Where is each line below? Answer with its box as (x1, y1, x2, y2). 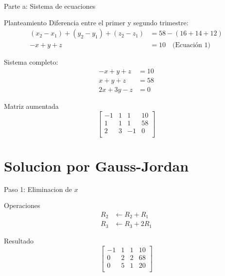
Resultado (4, 235, 34, 245)
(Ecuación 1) (172, 42, 210, 49)
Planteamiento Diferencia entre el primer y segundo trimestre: (4, 17, 189, 27)
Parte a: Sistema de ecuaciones (4, 1, 96, 11)
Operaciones (4, 200, 40, 210)
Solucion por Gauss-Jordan (4, 155, 189, 175)
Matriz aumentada (4, 101, 59, 111)
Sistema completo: (4, 57, 58, 67)
